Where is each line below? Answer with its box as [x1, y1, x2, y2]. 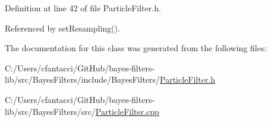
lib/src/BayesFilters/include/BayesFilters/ [5, 73, 160, 86]
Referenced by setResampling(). [5, 21, 120, 34]
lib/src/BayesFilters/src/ [5, 105, 96, 117]
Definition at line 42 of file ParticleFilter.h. [5, 2, 161, 14]
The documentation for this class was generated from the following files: [5, 42, 267, 54]
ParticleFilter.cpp [95, 105, 159, 117]
